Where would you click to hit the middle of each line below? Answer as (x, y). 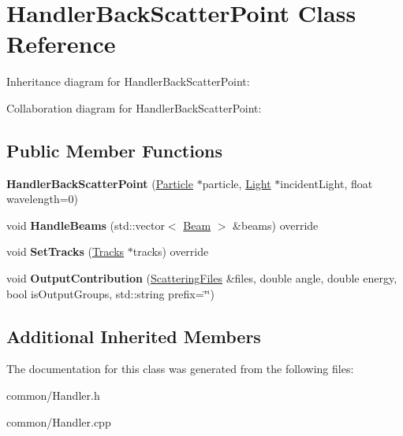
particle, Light (237, 183)
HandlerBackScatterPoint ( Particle (100, 183)
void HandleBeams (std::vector (86, 225)
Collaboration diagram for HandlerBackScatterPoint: (134, 107)
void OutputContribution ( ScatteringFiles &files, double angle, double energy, (202, 278)
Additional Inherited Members (134, 336)
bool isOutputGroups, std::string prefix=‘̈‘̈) (110, 293)
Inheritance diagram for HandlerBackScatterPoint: (128, 81)
